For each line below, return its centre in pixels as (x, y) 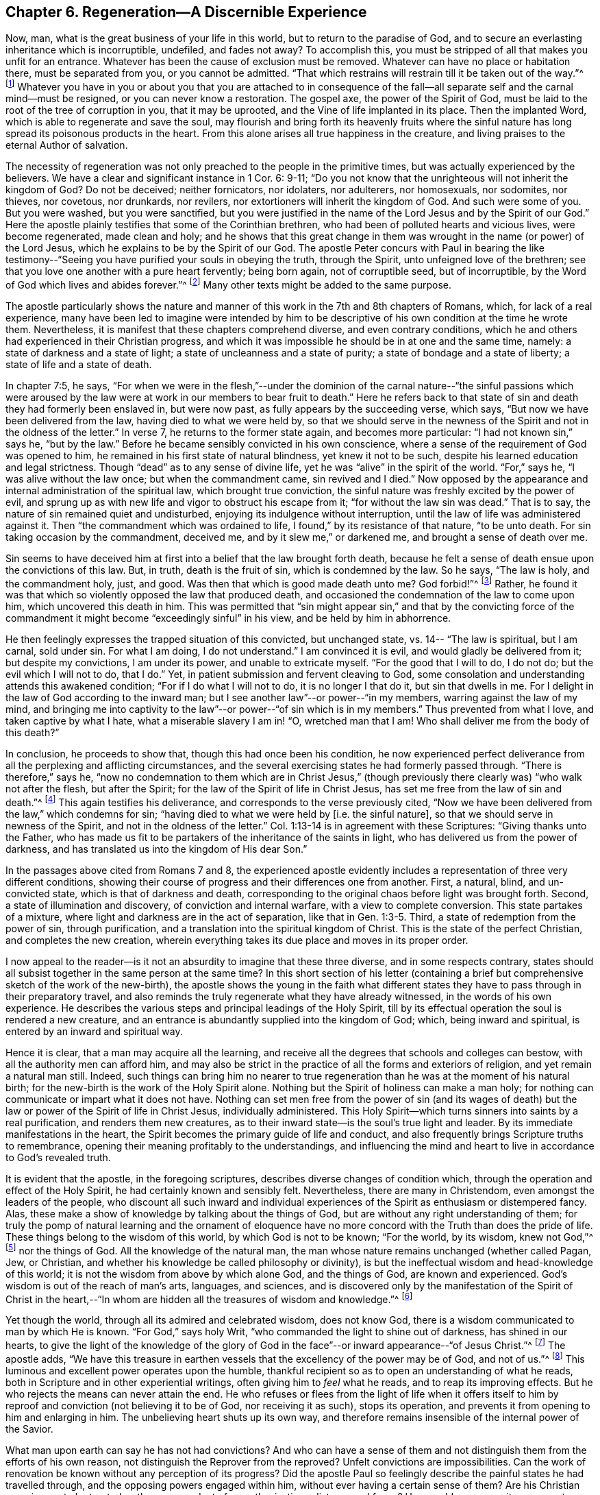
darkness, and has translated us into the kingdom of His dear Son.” (157, 849)
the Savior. (29, 1429)
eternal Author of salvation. (67, 145)
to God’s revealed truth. (58, 1158)
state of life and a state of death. (79, 364)
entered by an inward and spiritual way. (94, 1032)
